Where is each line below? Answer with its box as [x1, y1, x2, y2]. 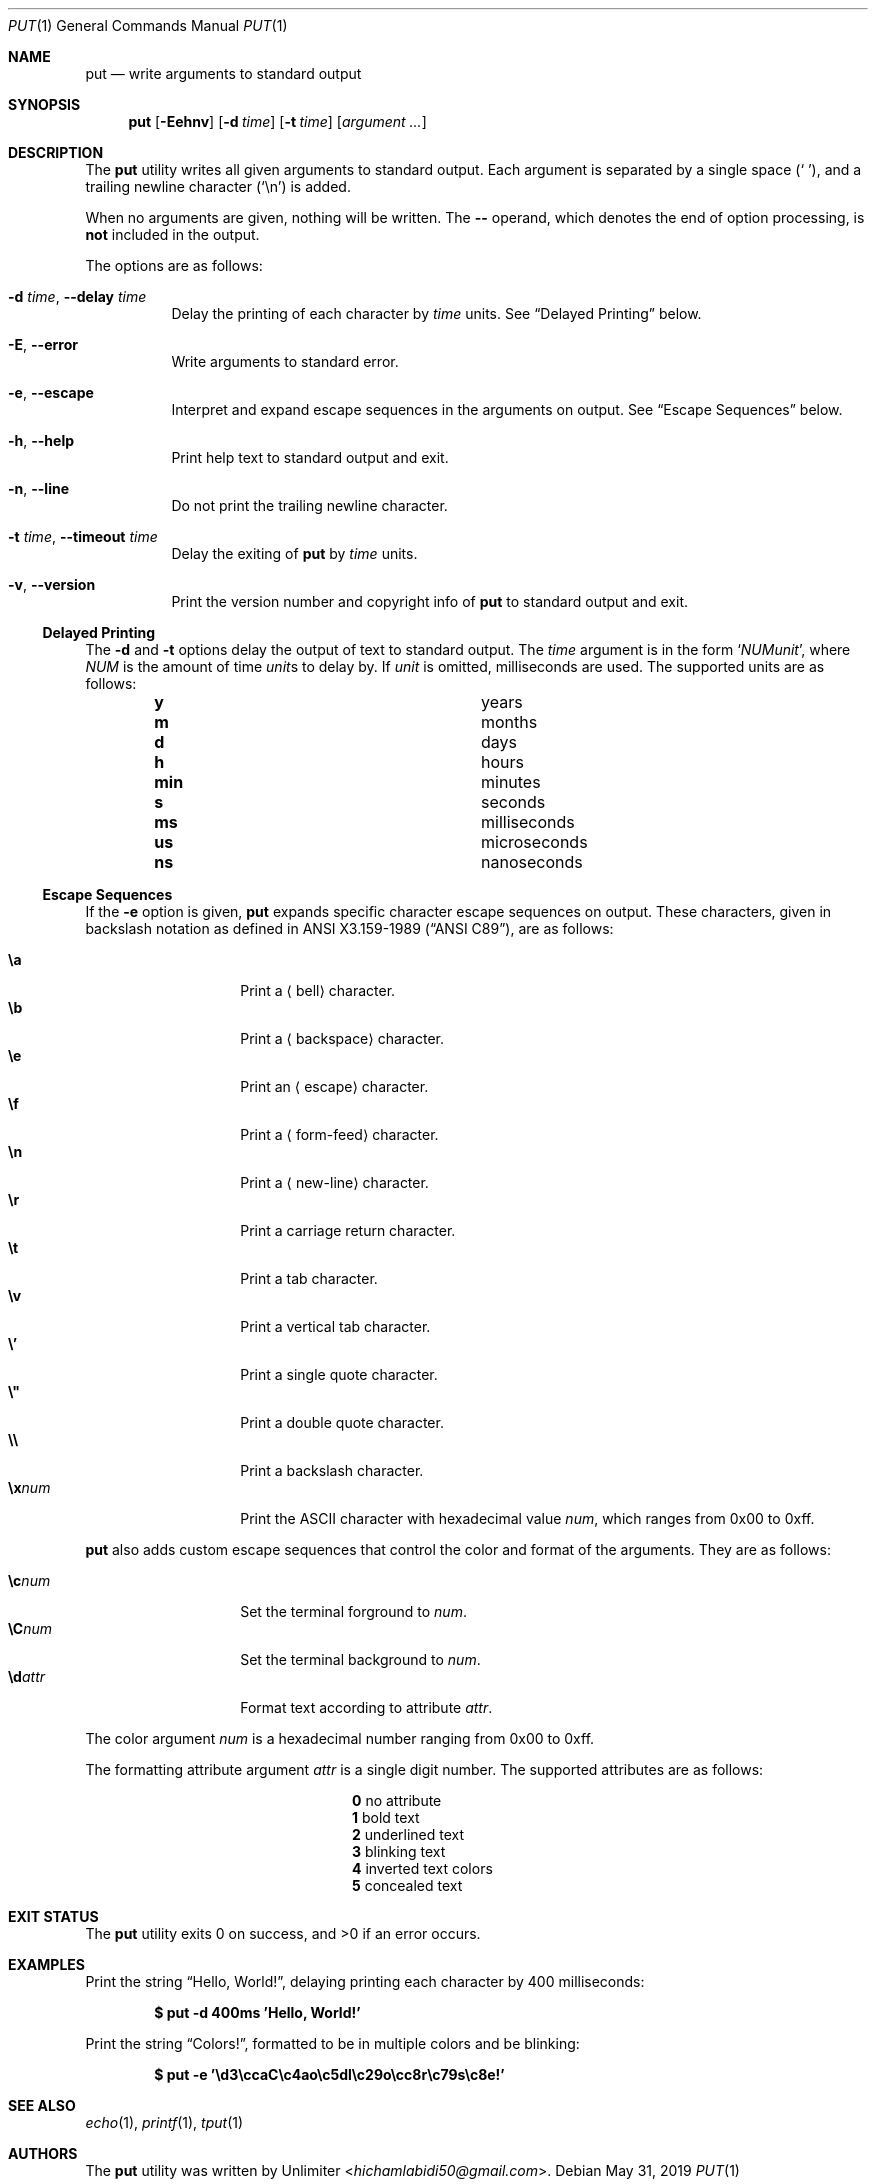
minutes [480, 772, 541, 792]
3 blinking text [352, 1843, 446, 1860]
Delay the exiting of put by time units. [171, 545, 418, 562]
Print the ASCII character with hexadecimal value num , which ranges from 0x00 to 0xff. [240, 1510, 815, 1527]
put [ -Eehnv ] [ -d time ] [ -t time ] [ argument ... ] [128, 113, 427, 130]
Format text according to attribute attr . [240, 1699, 493, 1716]
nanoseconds [480, 852, 583, 872]
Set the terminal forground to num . [240, 1603, 467, 1620]
